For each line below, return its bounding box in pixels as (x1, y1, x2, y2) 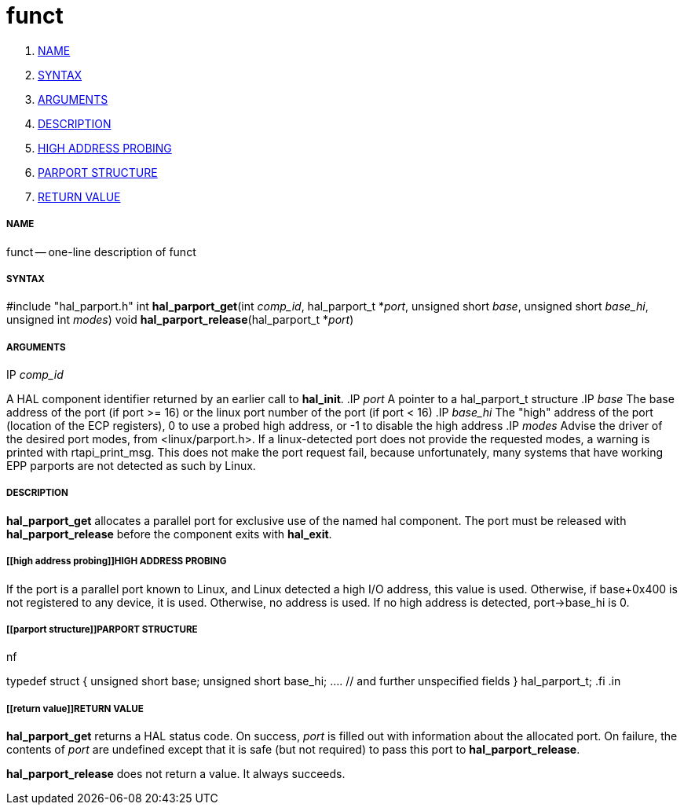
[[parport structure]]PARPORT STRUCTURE (6, 624, 198, 636)
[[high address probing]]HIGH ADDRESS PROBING (6, 556, 227, 567)
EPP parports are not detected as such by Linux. (6, 459, 256, 473)
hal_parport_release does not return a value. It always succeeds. (6, 767, 346, 781)
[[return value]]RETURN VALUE (6, 703, 144, 714)
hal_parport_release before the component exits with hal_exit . (6, 527, 332, 541)
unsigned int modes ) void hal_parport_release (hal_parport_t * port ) (6, 313, 354, 327)
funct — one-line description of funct (6, 244, 196, 259)
